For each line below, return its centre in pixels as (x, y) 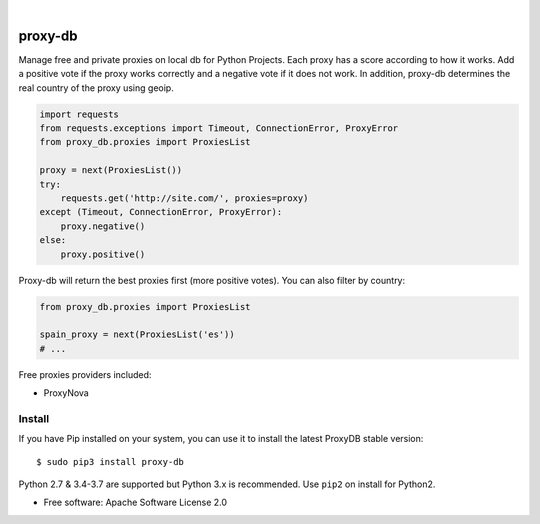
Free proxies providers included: (85, 374)
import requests (79, 114)
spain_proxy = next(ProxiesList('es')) (137, 334)
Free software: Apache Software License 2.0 (135, 502)
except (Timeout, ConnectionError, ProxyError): (161, 212)
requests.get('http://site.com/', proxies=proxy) (184, 198)
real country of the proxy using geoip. (96, 87)
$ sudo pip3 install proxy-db (110, 461)
